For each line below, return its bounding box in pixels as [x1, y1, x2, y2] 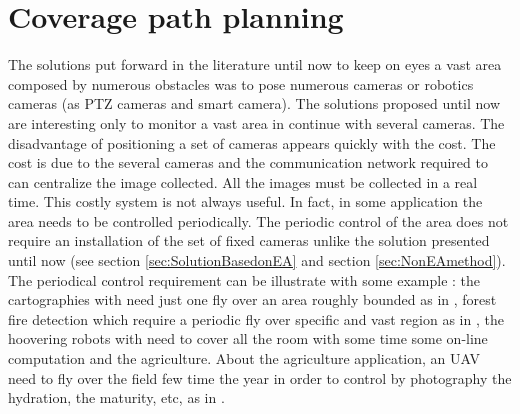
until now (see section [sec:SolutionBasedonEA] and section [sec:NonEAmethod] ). [8, 250, 506, 271]
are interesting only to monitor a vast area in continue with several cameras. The [8, 112, 505, 133]
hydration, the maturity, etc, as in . [8, 387, 225, 408]
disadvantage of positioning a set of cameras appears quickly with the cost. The [8, 132, 496, 153]
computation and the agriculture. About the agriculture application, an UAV [8, 348, 480, 369]
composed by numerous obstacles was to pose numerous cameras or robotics [8, 73, 474, 94]
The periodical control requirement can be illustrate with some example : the [8, 269, 481, 290]
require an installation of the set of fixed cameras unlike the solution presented [8, 230, 490, 251]
